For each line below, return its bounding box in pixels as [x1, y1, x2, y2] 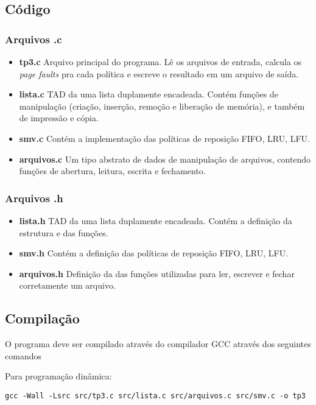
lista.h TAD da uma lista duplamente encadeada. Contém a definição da [19, 214, 292, 227]
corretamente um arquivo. [19, 279, 116, 292]
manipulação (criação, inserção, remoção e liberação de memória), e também [19, 99, 305, 112]
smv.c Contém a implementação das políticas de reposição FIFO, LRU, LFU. [19, 132, 310, 144]
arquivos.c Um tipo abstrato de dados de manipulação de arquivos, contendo [19, 152, 311, 165]
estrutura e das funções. [19, 226, 108, 239]
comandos [5, 349, 41, 362]
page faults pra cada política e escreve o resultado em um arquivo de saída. [19, 67, 299, 80]
